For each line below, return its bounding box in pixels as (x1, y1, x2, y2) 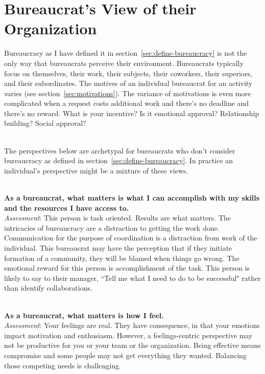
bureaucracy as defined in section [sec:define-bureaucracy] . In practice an (4, 155, 233, 166)
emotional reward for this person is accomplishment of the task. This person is (4, 262, 250, 273)
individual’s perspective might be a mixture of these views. (4, 165, 188, 175)
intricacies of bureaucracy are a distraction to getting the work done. (4, 222, 220, 233)
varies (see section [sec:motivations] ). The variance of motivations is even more (4, 87, 251, 98)
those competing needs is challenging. (4, 360, 121, 370)
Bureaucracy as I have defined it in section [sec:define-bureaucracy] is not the (4, 48, 247, 58)
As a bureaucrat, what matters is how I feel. (4, 310, 164, 320)
